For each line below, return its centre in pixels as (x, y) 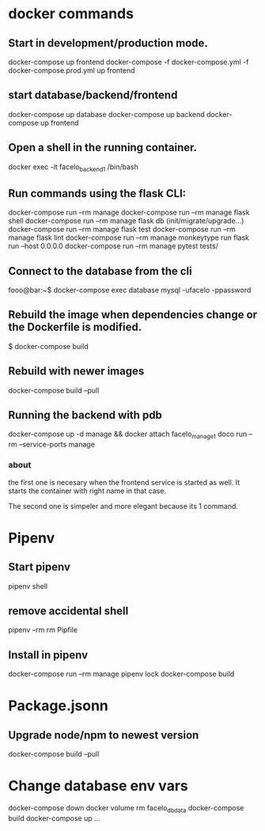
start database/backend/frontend (93, 95)
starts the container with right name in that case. (87, 491)
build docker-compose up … (54, 818)
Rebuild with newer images (76, 372)
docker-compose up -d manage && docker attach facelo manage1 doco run (128, 435)
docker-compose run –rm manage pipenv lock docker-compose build (121, 674)
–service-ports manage (57, 445)
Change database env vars (98, 786)
